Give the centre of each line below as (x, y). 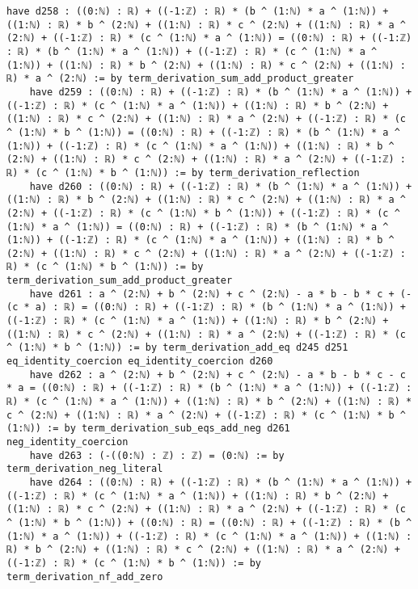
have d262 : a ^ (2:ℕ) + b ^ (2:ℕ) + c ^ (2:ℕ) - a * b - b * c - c (217, 374)
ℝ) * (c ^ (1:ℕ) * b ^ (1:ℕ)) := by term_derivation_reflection (183, 172)
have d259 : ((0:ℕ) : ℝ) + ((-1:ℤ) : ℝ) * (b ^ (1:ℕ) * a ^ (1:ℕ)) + (221, 92)
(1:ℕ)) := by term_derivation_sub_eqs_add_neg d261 (148, 429)
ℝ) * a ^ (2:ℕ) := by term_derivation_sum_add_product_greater (180, 79)
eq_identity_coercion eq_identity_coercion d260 (140, 362)
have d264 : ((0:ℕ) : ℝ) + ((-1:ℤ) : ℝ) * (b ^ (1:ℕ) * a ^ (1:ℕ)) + (221, 482)
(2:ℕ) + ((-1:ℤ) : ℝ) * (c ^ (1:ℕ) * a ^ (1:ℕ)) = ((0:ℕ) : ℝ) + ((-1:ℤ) (209, 38)
